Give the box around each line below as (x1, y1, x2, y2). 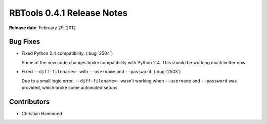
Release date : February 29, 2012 (9, 25, 76, 31)
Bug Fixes (9, 38, 41, 46)
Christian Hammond (21, 110, 62, 116)
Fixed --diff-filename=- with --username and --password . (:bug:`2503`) (21, 69, 181, 75)
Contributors (9, 97, 50, 106)
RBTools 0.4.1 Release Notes (9, 7, 128, 18)
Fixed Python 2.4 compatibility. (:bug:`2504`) (21, 50, 113, 56)
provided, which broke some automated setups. (21, 84, 119, 91)
